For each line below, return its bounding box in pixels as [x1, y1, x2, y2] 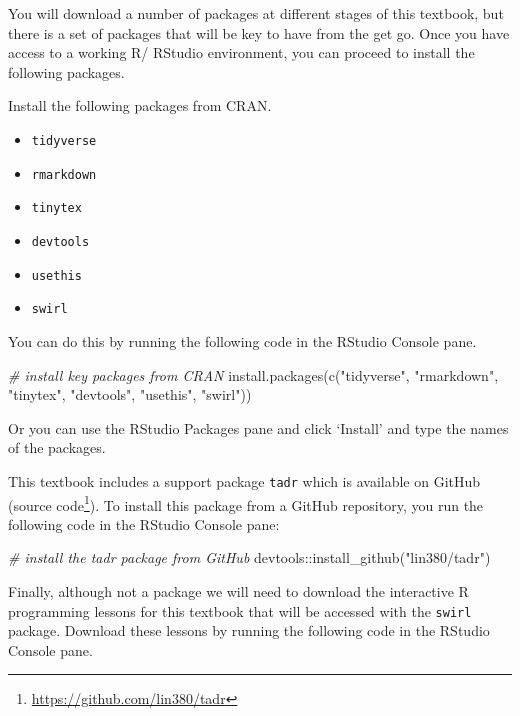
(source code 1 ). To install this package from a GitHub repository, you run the [8, 491, 484, 515]
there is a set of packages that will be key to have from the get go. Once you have [8, 22, 510, 43]
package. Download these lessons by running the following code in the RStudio [8, 620, 490, 641]
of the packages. [8, 437, 106, 458]
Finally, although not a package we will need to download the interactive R [8, 580, 469, 601]
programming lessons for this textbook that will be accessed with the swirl [8, 600, 472, 621]
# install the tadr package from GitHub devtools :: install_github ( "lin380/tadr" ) [8, 547, 491, 568]
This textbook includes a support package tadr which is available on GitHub [8, 470, 481, 491]
